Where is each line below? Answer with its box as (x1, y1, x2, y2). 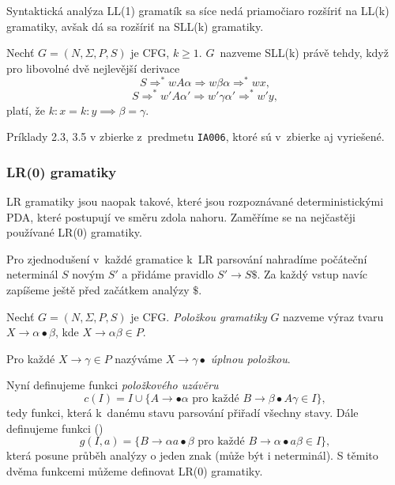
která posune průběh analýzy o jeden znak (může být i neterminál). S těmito (6, 447, 378, 464)
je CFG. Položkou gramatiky (130, 308, 267, 324)
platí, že (6, 101, 45, 118)
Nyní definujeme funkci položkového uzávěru (6, 377, 219, 393)
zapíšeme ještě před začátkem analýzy (6, 281, 190, 297)
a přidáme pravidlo (122, 266, 214, 282)
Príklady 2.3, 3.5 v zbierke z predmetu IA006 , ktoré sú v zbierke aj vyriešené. (6, 128, 385, 145)
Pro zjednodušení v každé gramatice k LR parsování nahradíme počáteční (6, 250, 367, 267)
